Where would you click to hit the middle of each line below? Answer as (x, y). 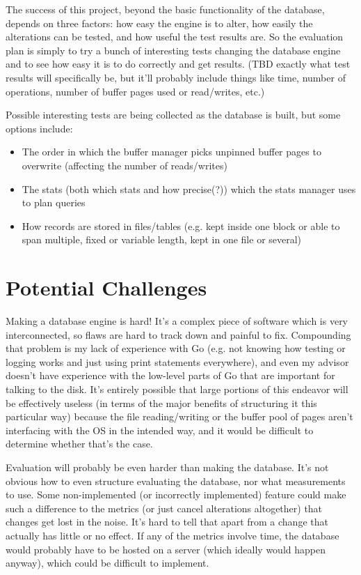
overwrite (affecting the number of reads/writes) (125, 165)
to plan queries (54, 202)
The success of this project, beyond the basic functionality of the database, (165, 9)
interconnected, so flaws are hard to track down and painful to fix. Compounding (178, 334)
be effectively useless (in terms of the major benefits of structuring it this (161, 402)
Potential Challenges (106, 287)
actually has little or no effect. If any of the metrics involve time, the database (173, 535)
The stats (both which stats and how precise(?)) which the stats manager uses (189, 189)
